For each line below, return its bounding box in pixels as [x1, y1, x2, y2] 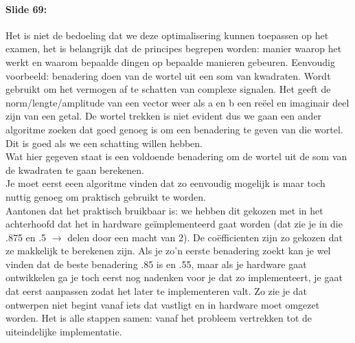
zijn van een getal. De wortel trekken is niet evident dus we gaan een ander [5, 109, 322, 123]
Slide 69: [5, 1, 47, 16]
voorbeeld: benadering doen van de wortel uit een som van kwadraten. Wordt [5, 68, 331, 82]
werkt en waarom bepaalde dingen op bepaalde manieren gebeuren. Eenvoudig [5, 54, 335, 69]
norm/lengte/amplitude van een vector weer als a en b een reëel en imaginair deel [5, 95, 350, 109]
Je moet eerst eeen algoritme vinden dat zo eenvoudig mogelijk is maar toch [5, 176, 325, 190]
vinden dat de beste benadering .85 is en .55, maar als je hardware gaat [5, 256, 307, 271]
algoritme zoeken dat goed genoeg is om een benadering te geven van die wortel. [5, 122, 343, 136]
